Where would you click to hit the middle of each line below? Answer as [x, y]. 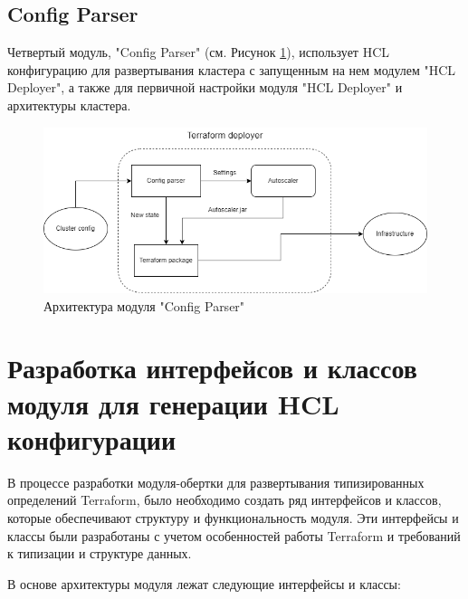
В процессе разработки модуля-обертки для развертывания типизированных [216, 482]
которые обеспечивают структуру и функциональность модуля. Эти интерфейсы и [233, 517]
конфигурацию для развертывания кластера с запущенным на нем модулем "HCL [232, 69]
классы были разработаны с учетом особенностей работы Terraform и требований [234, 535]
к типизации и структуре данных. [100, 553]
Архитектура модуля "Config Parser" [144, 305]
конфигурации [92, 438]
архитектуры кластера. [69, 105]
